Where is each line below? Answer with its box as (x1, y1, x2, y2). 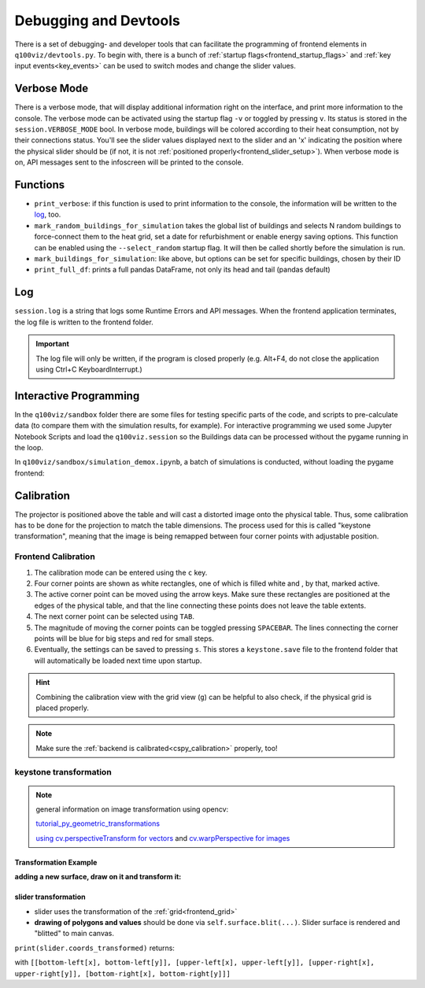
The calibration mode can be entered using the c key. (34, 568, 208, 577)
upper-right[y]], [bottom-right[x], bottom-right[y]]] (14, 969, 231, 978)
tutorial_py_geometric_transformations (35, 819, 161, 828)
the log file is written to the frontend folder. (14, 317, 153, 327)
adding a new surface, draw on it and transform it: (14, 872, 182, 882)
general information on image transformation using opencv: (35, 805, 229, 814)
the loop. (14, 442, 43, 452)
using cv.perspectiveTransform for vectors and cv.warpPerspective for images (35, 833, 290, 842)
